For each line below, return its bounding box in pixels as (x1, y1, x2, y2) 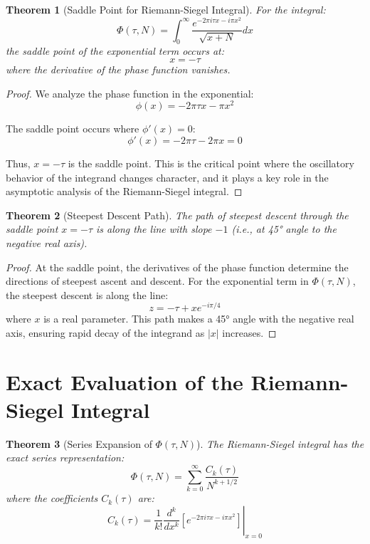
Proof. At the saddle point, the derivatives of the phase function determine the (6, 259, 349, 274)
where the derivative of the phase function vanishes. (6, 62, 231, 77)
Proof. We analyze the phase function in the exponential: (6, 85, 254, 100)
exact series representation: (6, 450, 125, 465)
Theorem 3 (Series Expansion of (6, 436, 152, 451)
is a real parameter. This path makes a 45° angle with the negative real (43, 311, 354, 326)
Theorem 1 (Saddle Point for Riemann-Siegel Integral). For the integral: (6, 2, 326, 16)
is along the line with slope (96, 221, 212, 236)
